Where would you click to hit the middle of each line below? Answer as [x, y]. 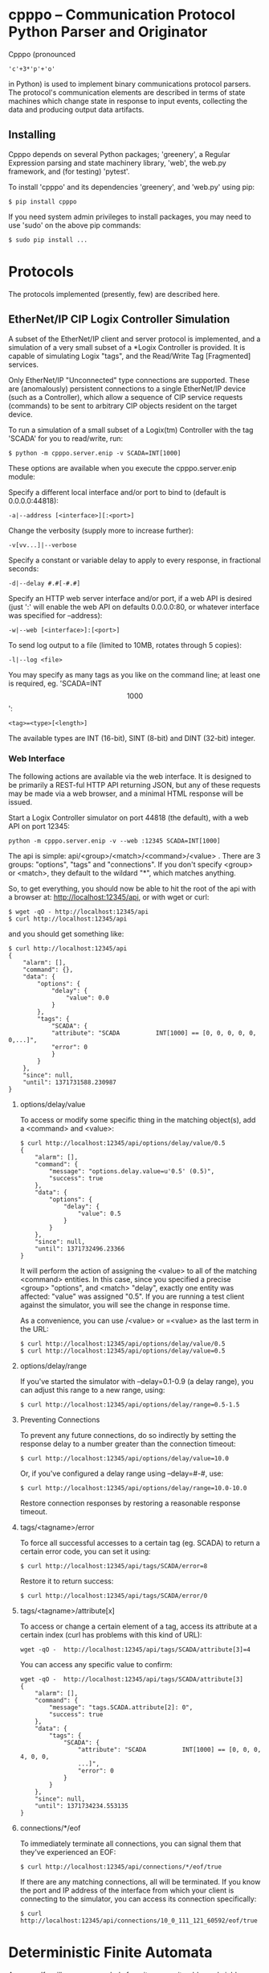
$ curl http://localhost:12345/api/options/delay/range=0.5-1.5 [130, 1405]
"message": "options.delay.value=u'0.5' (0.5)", [132, 1171]
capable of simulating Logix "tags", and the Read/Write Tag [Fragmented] [130, 356]
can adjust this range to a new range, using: [92, 1390]
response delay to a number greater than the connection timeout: [128, 1444]
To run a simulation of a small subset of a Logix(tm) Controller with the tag [131, 430]
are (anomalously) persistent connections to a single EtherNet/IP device [127, 389]
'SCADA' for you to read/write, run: [65, 438]
